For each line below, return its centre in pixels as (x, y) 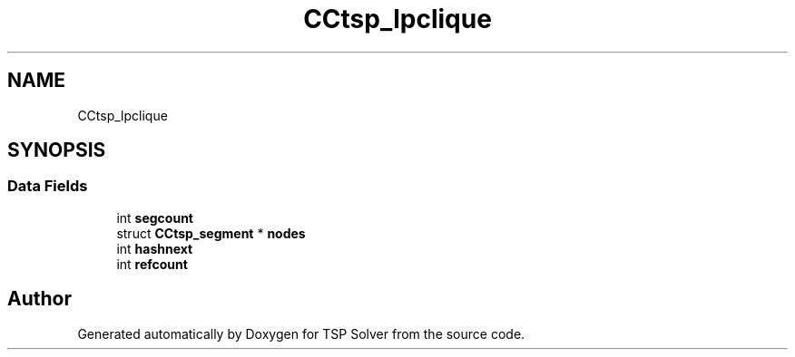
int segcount (155, 217)
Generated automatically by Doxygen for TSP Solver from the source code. (301, 333)
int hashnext (155, 248)
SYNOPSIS (57, 150)
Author (39, 299)
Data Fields (48, 186)
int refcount (152, 264)
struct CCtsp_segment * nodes (211, 233)
